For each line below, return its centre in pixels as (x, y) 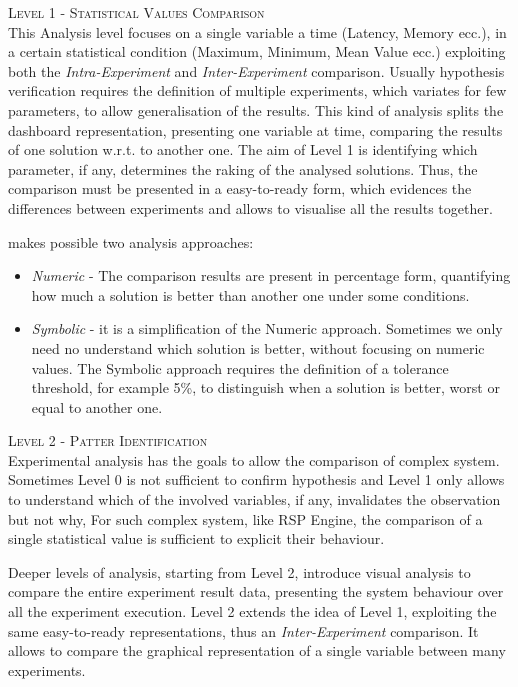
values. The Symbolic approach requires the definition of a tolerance (240, 367)
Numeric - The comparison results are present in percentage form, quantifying (271, 275)
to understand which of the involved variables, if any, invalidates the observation (254, 499)
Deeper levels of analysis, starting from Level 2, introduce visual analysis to (239, 571)
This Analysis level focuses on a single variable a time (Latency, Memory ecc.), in (257, 31)
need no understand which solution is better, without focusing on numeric (258, 347)
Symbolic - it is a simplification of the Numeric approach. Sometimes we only (267, 328)
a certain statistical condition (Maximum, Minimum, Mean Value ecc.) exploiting (257, 51)
